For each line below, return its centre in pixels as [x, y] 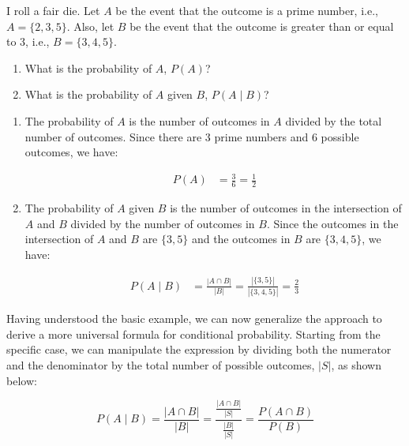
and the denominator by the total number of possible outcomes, [161, 364]
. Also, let [90, 26]
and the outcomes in [241, 239]
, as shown [356, 364]
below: [22, 380]
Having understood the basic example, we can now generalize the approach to [194, 319]
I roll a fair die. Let [53, 10]
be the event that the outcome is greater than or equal [262, 26]
